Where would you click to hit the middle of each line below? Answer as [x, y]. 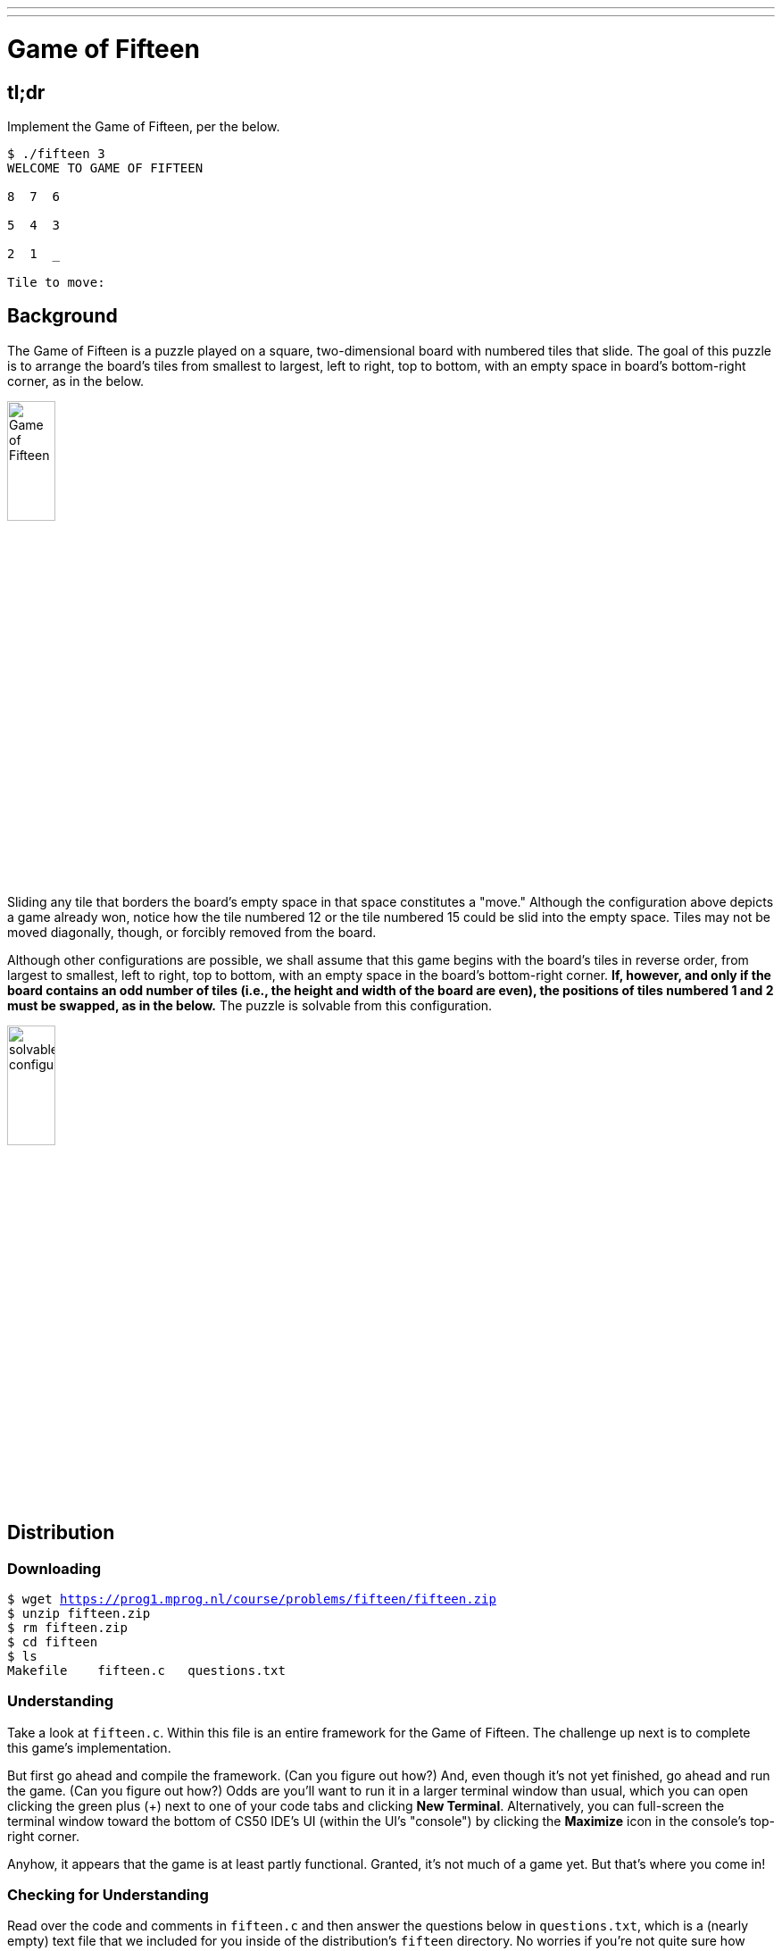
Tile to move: [56, 282]
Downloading [54, 1568]
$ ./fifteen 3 [56, 153]
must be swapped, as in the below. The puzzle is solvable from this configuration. [250, 1005]
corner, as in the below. [76, 381]
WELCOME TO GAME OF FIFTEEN [105, 167]
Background [62, 316]
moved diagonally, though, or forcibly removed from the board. [192, 932]
